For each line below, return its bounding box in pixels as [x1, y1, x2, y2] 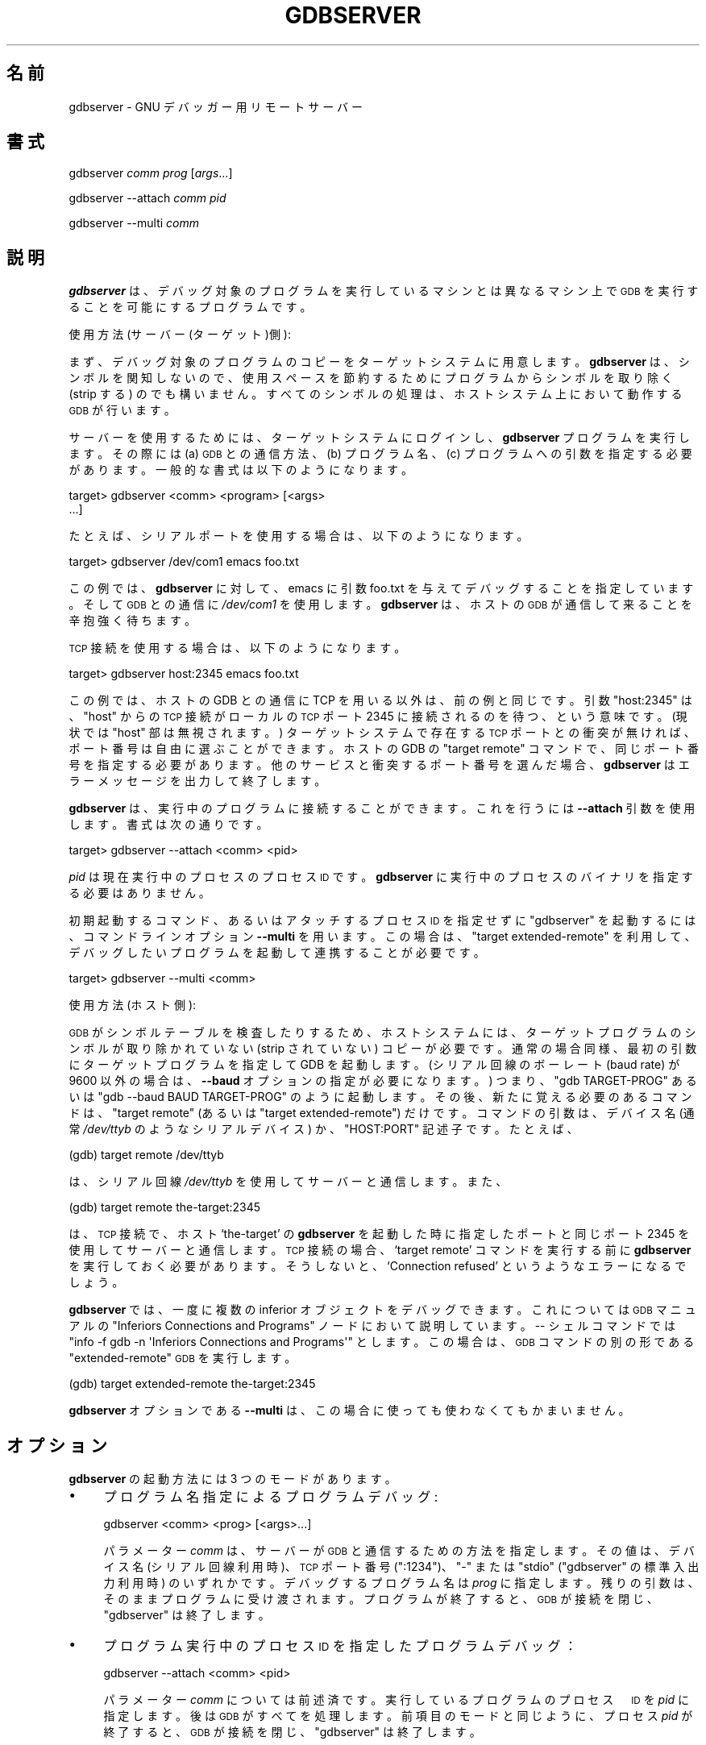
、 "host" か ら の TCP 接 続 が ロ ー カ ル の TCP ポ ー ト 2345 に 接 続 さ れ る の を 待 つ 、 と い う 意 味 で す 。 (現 [69, 709, 687, 724]
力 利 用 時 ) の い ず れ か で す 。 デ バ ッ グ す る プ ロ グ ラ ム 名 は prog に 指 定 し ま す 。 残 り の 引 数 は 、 [103, 1576, 700, 1590]
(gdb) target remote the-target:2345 [69, 1200, 261, 1215]
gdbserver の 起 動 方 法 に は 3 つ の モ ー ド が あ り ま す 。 [69, 1472, 397, 1486]
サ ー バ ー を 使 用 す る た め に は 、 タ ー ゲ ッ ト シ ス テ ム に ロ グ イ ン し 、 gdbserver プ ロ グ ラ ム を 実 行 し [69, 430, 690, 445]
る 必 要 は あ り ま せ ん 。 [69, 886, 210, 900]
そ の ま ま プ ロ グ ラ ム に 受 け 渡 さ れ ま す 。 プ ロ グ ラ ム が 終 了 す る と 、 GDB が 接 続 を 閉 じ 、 [103, 1592, 658, 1606]
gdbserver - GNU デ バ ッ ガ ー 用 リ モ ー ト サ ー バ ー [69, 99, 363, 114]
